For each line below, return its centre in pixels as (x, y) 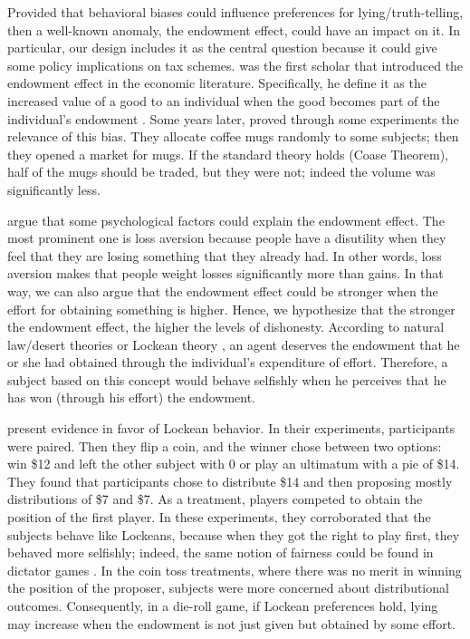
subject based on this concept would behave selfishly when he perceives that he (227, 379)
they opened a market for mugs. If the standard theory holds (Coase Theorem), (228, 154)
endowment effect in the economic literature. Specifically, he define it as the (217, 83)
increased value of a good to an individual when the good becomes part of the (224, 100)
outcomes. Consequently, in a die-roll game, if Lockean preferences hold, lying (223, 605)
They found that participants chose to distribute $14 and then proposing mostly (230, 481)
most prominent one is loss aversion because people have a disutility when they (227, 238)
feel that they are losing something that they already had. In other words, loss (225, 255)
